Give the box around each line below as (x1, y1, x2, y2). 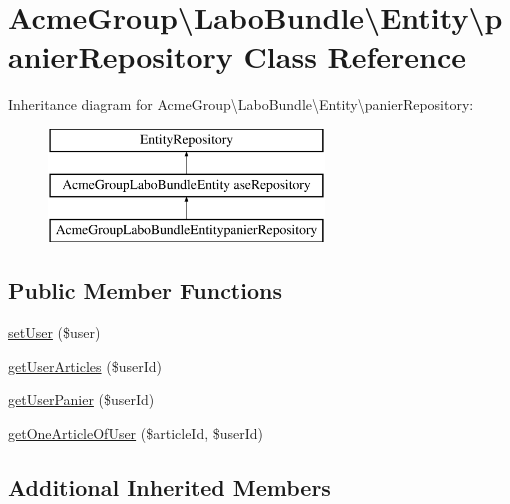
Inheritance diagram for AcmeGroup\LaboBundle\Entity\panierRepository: (8, 94, 474, 115)
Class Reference (243, 36, 467, 77)
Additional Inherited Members (8, 471, 331, 502)
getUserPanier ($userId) (8, 389, 155, 410)
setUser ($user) (8, 322, 101, 343)
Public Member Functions (8, 275, 282, 306)
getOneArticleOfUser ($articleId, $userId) (8, 422, 264, 443)
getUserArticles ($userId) (8, 355, 162, 376)
